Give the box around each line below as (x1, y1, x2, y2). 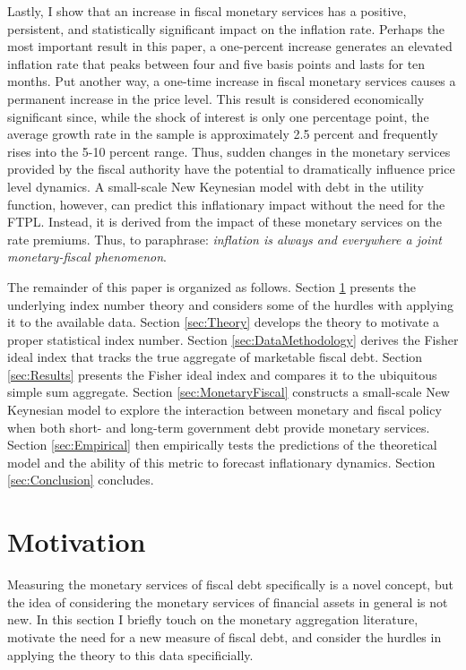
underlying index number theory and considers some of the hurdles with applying (7, 295, 453, 314)
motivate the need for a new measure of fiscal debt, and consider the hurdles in (7, 627, 442, 646)
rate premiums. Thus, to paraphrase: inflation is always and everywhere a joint (7, 229, 442, 248)
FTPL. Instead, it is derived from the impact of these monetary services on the (7, 212, 442, 231)
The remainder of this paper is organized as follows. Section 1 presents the (7, 277, 417, 296)
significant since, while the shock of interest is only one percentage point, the (7, 107, 429, 125)
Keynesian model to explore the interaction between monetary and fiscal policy (7, 400, 442, 419)
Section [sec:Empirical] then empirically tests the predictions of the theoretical (7, 435, 437, 454)
